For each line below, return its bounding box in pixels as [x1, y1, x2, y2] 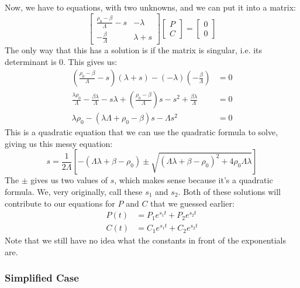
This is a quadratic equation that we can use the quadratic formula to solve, [5, 126, 278, 138]
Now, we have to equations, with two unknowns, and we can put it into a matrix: [5, 1, 296, 13]
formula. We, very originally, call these [5, 185, 143, 197]
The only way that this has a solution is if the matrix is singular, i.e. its [5, 43, 263, 56]
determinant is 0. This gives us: [5, 55, 118, 67]
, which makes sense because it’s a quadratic [114, 174, 273, 186]
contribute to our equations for [5, 197, 115, 209]
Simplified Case [5, 270, 79, 285]
